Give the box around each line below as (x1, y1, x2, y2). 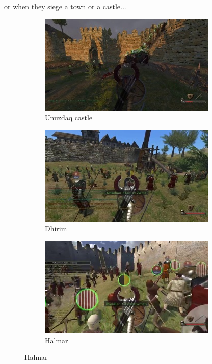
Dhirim (45, 223, 67, 234)
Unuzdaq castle (45, 112, 93, 123)
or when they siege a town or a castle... (4, 1, 126, 11)
